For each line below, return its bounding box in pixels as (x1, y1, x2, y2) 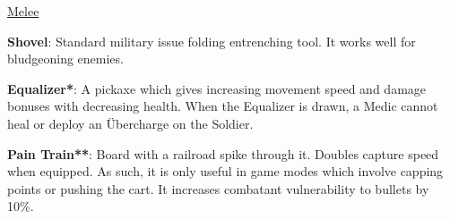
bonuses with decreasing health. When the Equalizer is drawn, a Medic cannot (7, 97, 438, 115)
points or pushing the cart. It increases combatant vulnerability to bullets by (7, 179, 429, 198)
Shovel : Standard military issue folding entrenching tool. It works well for (7, 31, 416, 50)
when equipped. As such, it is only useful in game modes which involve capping (7, 162, 444, 181)
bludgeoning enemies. (7, 49, 124, 68)
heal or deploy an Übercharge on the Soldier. (7, 114, 254, 132)
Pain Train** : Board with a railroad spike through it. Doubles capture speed (7, 144, 439, 163)
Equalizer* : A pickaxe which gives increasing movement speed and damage (7, 79, 427, 97)
